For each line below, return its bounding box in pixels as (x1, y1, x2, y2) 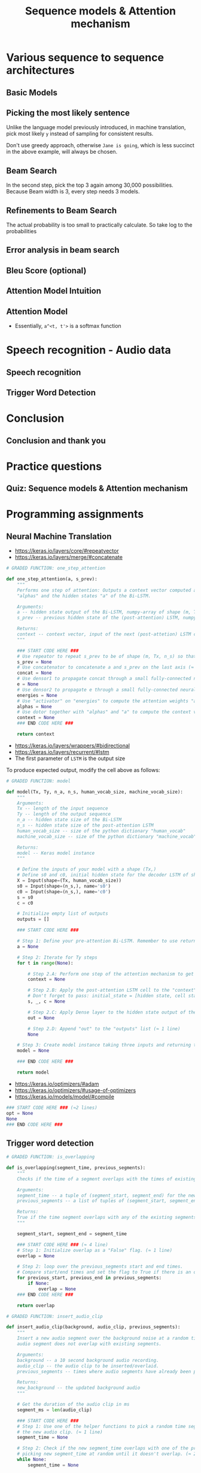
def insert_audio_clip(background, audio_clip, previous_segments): (6, 1324, 181, 1330)
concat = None (17, 670, 52, 676)
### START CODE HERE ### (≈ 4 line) (17, 1242, 109, 1248)
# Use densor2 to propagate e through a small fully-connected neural (17, 687, 197, 693)
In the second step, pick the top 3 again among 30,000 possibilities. (6, 181, 173, 189)
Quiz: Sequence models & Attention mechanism (6, 484, 188, 494)
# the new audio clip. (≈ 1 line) (17, 1429, 103, 1435)
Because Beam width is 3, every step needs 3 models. (6, 188, 140, 195)
